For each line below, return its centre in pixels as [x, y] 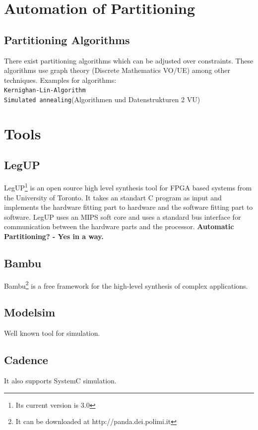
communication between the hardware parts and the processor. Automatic [119, 226]
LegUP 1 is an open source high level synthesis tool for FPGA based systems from [128, 187]
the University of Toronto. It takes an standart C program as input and [113, 197]
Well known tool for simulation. [52, 333]
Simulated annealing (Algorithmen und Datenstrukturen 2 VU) [102, 99]
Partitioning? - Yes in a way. [54, 236]
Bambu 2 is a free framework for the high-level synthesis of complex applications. [126, 285]
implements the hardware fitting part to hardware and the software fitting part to [129, 207]
